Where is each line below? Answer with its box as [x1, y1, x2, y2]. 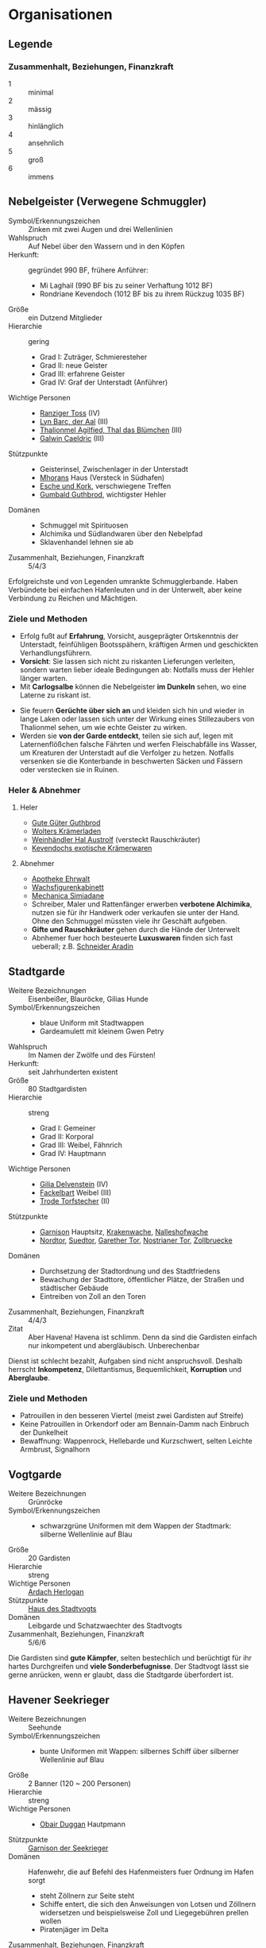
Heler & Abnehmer [8, 784, 81, 795]
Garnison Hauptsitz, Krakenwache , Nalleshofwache [39, 1227, 209, 1237]
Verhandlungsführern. [19, 647, 93, 657]
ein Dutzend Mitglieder [28, 312, 103, 323]
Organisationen [8, 6, 113, 24]
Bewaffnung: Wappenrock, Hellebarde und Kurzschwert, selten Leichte [19, 1436, 253, 1446]
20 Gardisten [28, 1553, 71, 1563]
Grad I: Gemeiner [39, 1123, 96, 1133]
